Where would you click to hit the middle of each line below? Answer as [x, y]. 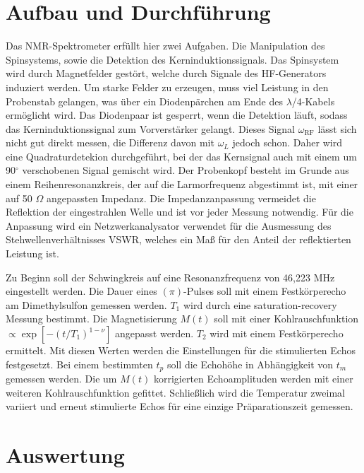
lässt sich [337, 128]
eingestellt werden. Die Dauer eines [81, 291]
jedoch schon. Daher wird [287, 142]
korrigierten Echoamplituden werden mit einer [253, 379]
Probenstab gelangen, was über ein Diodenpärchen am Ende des [144, 101]
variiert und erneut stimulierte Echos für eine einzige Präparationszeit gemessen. [180, 406]
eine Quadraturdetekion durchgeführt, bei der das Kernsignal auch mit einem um [181, 156]
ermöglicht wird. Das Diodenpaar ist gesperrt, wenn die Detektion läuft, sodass [177, 115]
